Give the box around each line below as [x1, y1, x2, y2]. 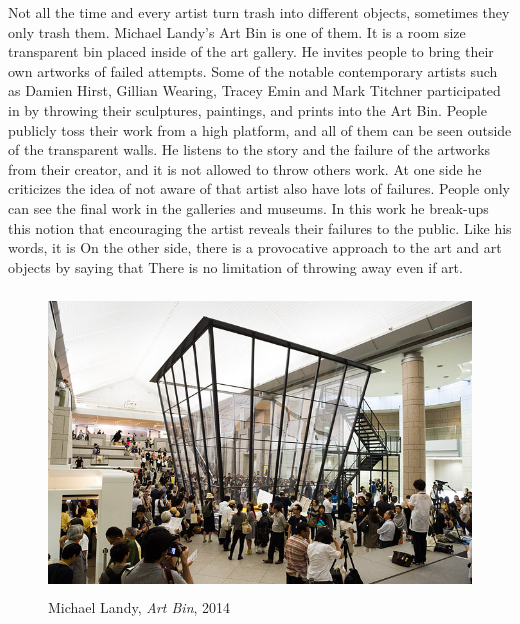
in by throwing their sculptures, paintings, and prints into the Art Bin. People [8, 99, 487, 120]
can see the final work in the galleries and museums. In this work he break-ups [8, 197, 489, 218]
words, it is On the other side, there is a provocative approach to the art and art [8, 237, 502, 258]
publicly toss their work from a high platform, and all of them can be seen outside [8, 119, 512, 140]
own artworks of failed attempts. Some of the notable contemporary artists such [8, 60, 498, 81]
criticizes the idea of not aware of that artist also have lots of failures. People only [8, 178, 510, 199]
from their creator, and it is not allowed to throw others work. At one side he [8, 158, 482, 179]
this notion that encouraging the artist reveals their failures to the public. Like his [8, 217, 512, 238]
